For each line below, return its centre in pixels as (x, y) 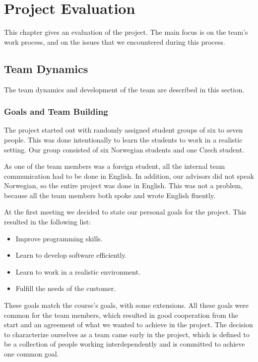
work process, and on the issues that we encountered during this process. (115, 41)
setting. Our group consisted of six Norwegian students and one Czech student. (124, 149)
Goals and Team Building (56, 111)
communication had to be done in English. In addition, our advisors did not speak (129, 176)
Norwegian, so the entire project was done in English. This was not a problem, (123, 185)
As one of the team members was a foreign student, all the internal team (115, 166)
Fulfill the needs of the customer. (66, 288)
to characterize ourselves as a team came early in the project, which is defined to (127, 334)
